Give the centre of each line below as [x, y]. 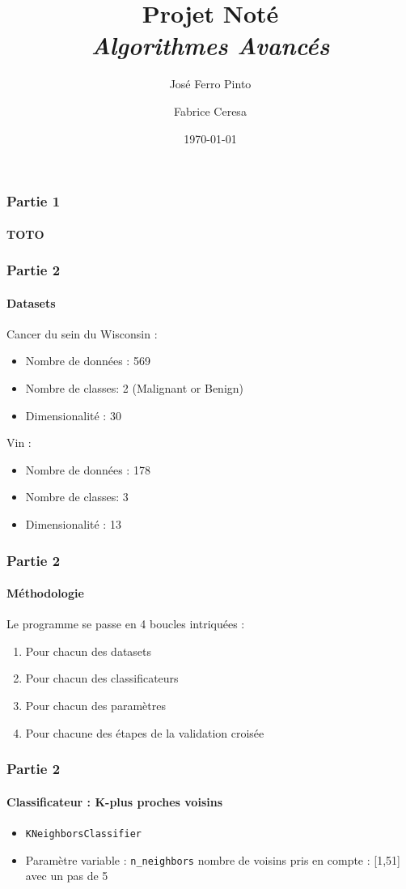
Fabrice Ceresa [210, 111]
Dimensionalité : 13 [73, 524]
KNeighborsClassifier [83, 834]
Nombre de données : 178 [88, 469]
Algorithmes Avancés [210, 45]
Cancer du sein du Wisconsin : [82, 333]
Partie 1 [34, 201]
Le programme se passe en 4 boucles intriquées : [126, 624]
